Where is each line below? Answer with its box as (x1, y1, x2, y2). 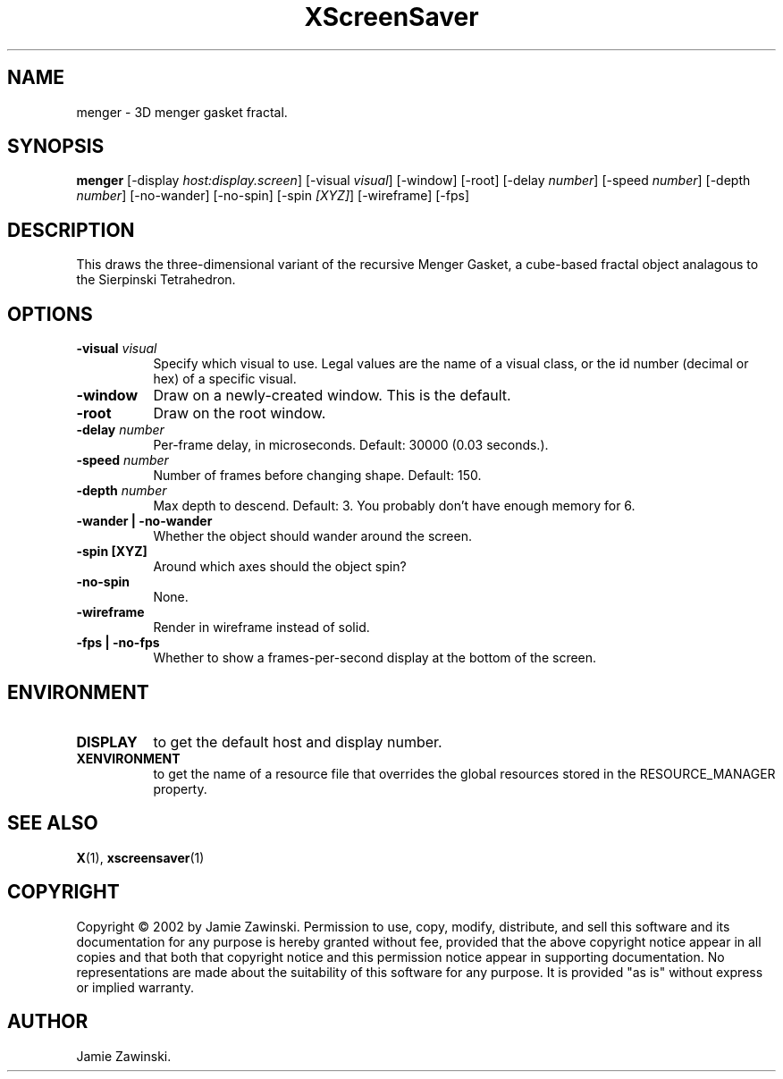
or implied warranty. (76, 979, 195, 995)
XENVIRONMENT (76, 750, 181, 766)
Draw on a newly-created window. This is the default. (153, 386, 511, 405)
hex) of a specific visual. (153, 371, 297, 387)
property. (153, 780, 207, 797)
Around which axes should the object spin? (153, 559, 407, 575)
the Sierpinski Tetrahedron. (76, 272, 236, 288)
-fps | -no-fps (76, 635, 160, 651)
